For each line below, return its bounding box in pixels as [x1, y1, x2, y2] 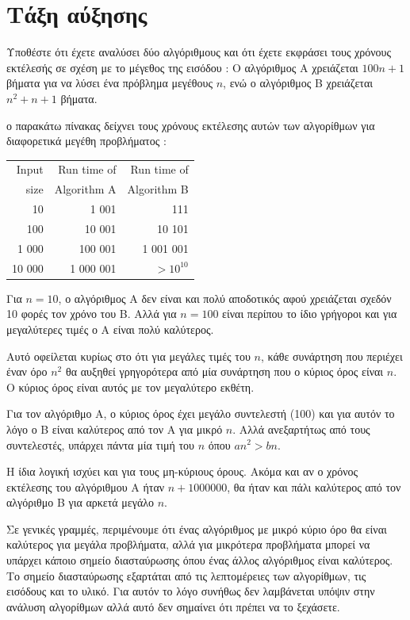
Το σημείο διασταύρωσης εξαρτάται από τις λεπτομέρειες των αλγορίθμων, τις [6, 567, 366, 584]
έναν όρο [6, 363, 48, 380]
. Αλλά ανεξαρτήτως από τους [232, 420, 370, 437]
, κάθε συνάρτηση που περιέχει [260, 347, 403, 364]
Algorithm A [54, 181, 117, 197]
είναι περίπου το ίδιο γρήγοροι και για [222, 305, 397, 322]
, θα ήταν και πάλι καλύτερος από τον [227, 478, 401, 495]
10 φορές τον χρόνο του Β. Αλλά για [6, 305, 177, 322]
